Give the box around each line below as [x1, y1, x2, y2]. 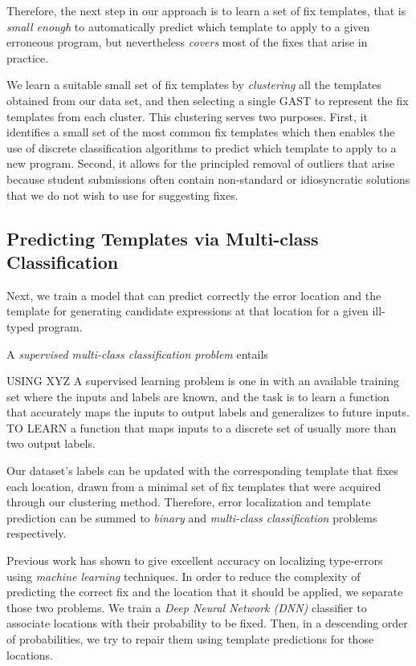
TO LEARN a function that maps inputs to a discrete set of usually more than [6, 419, 397, 436]
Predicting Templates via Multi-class [6, 225, 319, 250]
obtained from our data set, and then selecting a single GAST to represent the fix [6, 91, 409, 108]
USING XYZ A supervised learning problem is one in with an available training [6, 372, 399, 389]
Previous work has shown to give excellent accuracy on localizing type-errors [6, 552, 383, 569]
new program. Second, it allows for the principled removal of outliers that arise [6, 155, 395, 172]
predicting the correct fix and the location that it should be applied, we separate [6, 583, 403, 600]
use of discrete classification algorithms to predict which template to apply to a [6, 139, 397, 156]
